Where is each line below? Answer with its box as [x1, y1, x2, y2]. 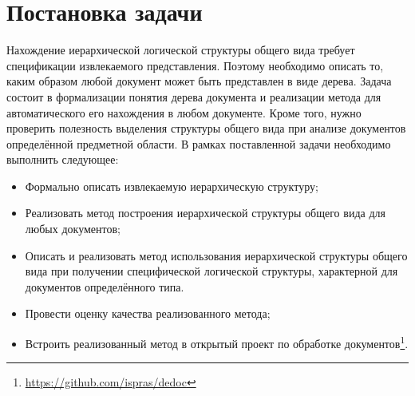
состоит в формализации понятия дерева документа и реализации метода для [6, 88, 381, 105]
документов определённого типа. [25, 278, 184, 295]
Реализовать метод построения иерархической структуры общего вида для [25, 204, 385, 221]
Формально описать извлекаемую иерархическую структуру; [25, 177, 318, 194]
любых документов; [25, 220, 121, 237]
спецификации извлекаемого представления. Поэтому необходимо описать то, [6, 57, 384, 73]
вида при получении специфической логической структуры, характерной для [25, 263, 398, 279]
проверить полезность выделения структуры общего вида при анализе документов [6, 120, 406, 137]
